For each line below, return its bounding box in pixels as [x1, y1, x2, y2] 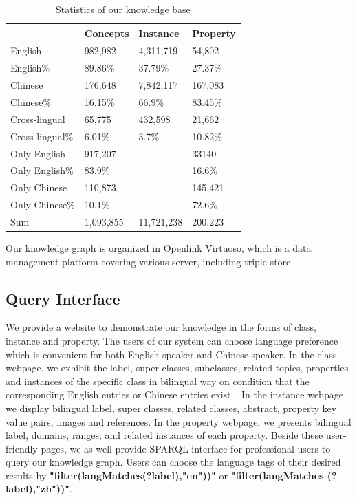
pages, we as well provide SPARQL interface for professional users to [41, 441, 331, 455]
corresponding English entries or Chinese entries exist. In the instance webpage [6, 387, 343, 402]
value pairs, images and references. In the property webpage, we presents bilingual [6, 414, 351, 428]
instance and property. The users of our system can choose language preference [6, 333, 338, 347]
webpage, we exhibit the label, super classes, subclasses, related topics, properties [6, 360, 349, 375]
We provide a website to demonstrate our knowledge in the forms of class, [6, 320, 317, 334]
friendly [6, 441, 38, 455]
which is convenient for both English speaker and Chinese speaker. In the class [6, 347, 337, 361]
